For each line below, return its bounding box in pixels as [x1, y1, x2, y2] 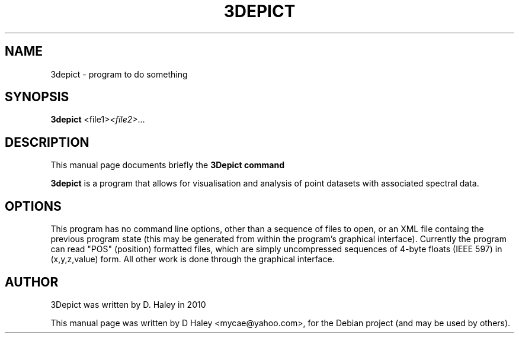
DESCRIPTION [5, 134, 89, 150]
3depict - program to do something [50, 69, 188, 79]
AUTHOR [5, 274, 59, 289]
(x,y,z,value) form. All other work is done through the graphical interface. [50, 254, 335, 265]
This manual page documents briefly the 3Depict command [50, 160, 285, 170]
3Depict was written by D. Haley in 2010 [50, 299, 206, 310]
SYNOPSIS [5, 89, 69, 105]
